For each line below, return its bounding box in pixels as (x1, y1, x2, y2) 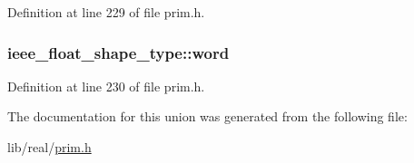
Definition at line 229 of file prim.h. (7, 3, 205, 21)
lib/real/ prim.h (7, 138, 92, 156)
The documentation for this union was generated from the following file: (7, 107, 408, 126)
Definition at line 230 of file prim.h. (7, 76, 205, 95)
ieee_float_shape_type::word (7, 41, 230, 63)
